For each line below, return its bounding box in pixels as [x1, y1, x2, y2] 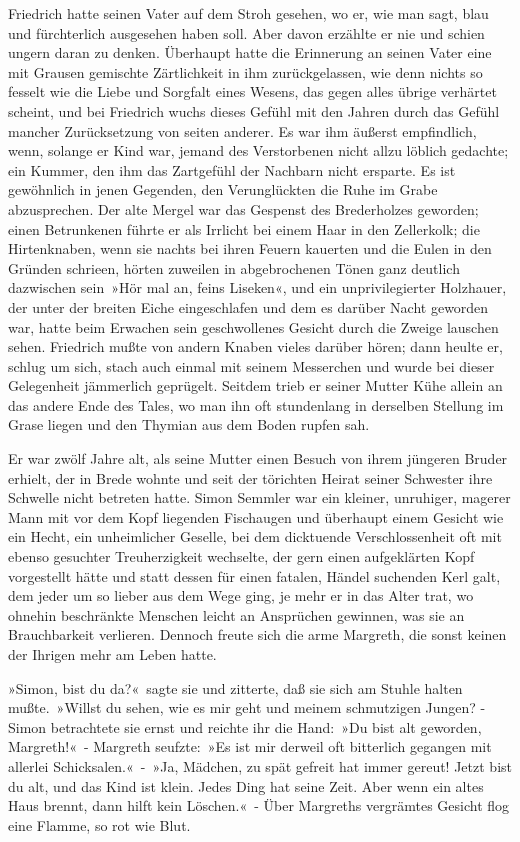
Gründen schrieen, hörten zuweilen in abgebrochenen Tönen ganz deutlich [8, 257, 460, 278]
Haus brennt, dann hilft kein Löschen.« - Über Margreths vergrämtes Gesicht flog [8, 795, 510, 816]
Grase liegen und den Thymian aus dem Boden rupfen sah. [8, 414, 370, 435]
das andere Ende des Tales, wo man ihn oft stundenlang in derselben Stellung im [8, 394, 504, 415]
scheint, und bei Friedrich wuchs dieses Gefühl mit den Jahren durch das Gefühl [8, 100, 500, 121]
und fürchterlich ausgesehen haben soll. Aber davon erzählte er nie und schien [8, 22, 485, 43]
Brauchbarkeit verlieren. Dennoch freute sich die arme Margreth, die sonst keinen [8, 624, 507, 645]
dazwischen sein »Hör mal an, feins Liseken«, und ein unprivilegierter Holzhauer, [8, 277, 507, 298]
